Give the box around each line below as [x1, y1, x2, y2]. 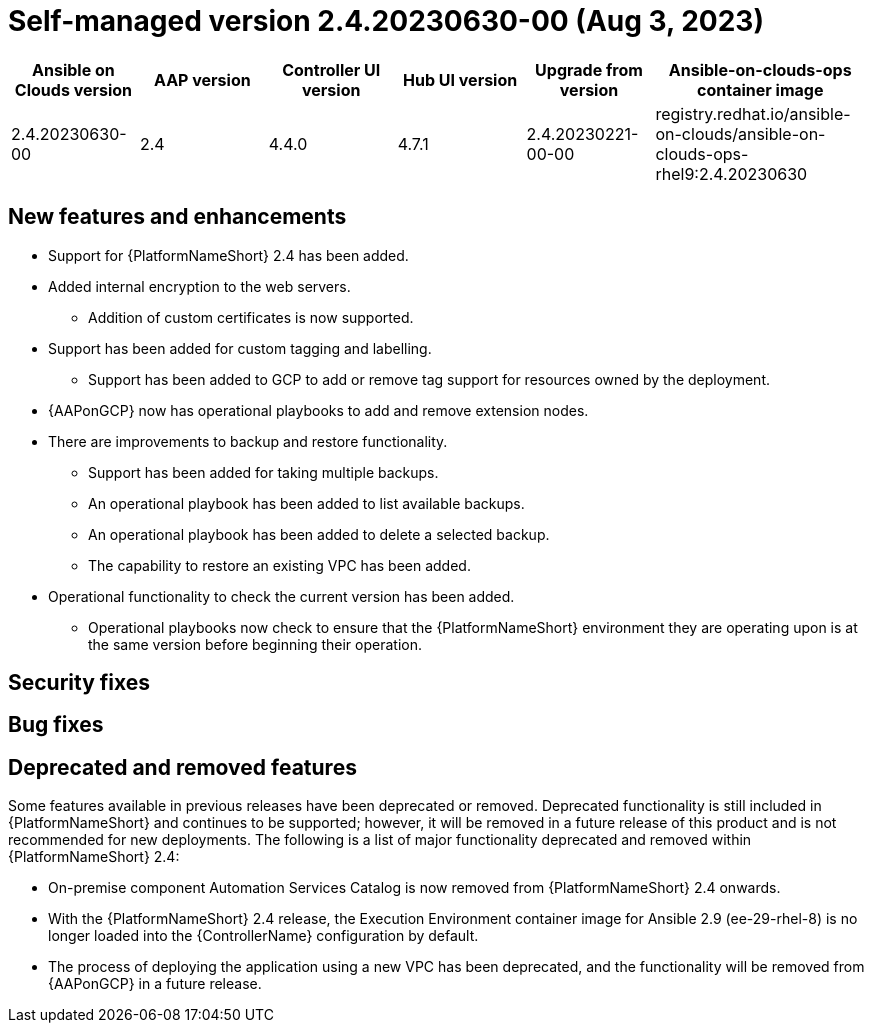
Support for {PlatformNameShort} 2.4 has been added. [48, 246, 409, 264]
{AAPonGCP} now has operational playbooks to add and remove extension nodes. [48, 401, 589, 419]
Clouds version [14, 79, 133, 100]
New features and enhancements [8, 204, 347, 230]
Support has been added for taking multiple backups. [88, 463, 439, 481]
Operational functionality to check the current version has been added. [48, 587, 515, 605]
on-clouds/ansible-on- [655, 123, 826, 144]
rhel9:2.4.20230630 [655, 163, 808, 184]
